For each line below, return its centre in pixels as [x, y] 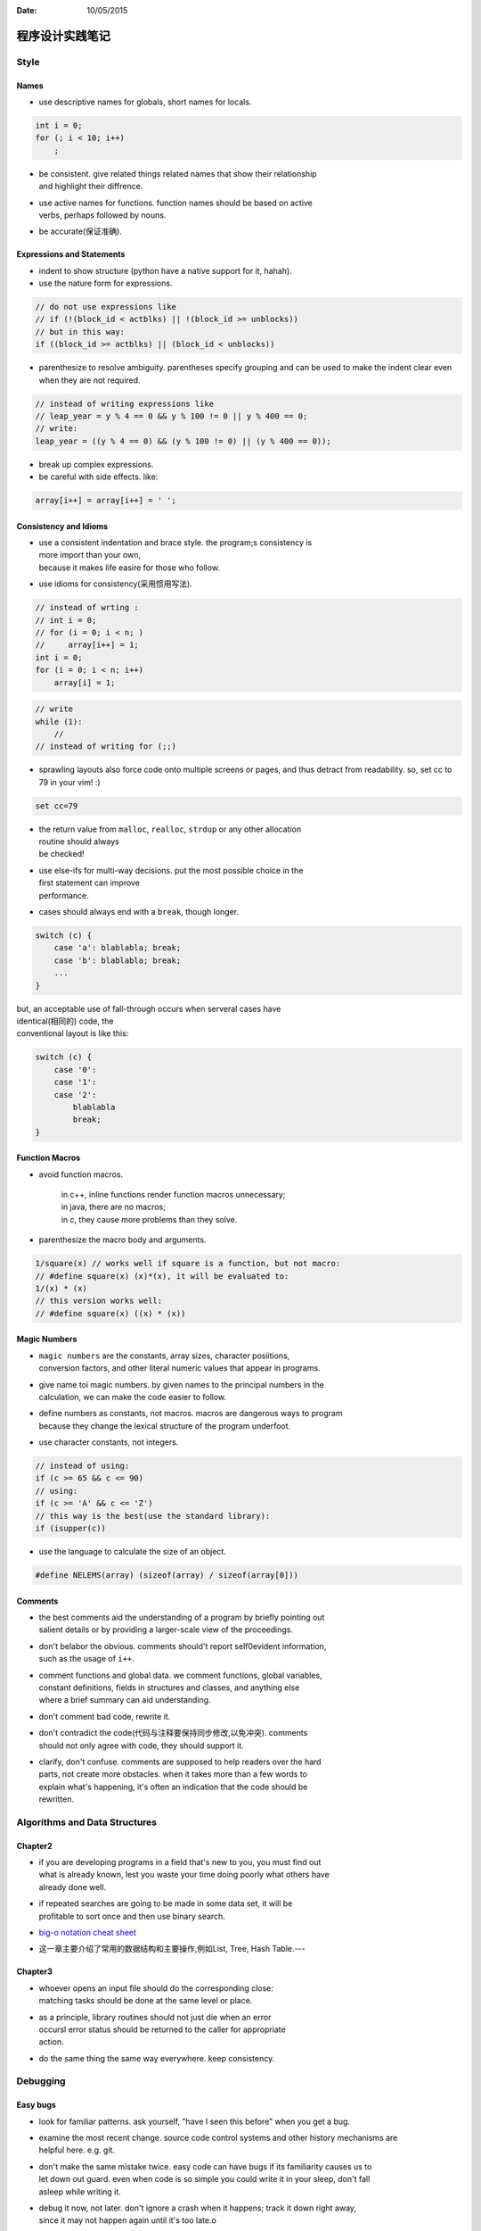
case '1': [75, 1082]
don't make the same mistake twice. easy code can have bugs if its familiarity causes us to [205, 2166]
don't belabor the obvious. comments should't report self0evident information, [183, 1646]
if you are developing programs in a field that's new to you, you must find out [180, 1862]
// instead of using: [82, 1466]
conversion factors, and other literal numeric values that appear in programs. [179, 1368]
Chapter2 [34, 1845]
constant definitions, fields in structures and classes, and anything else [169, 1688]
